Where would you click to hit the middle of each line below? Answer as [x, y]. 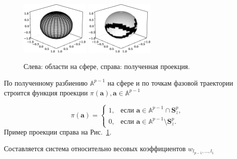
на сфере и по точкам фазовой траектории [170, 82]
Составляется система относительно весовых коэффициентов [95, 148]
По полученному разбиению [46, 82]
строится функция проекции [46, 92]
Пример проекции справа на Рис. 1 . [58, 132]
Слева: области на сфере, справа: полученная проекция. [107, 66]
